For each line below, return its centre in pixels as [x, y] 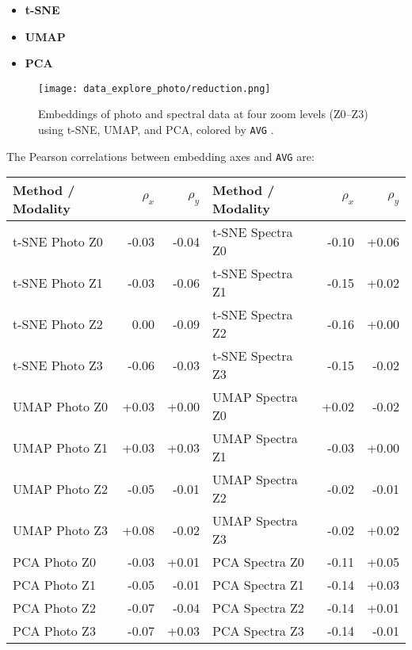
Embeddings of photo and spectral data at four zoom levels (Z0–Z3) [203, 114]
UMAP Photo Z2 [61, 488]
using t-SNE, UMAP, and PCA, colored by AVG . [156, 130]
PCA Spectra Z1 [258, 585]
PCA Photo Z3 [54, 631]
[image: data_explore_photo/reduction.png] [154, 88]
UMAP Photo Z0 [61, 406]
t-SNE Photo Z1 [58, 282]
